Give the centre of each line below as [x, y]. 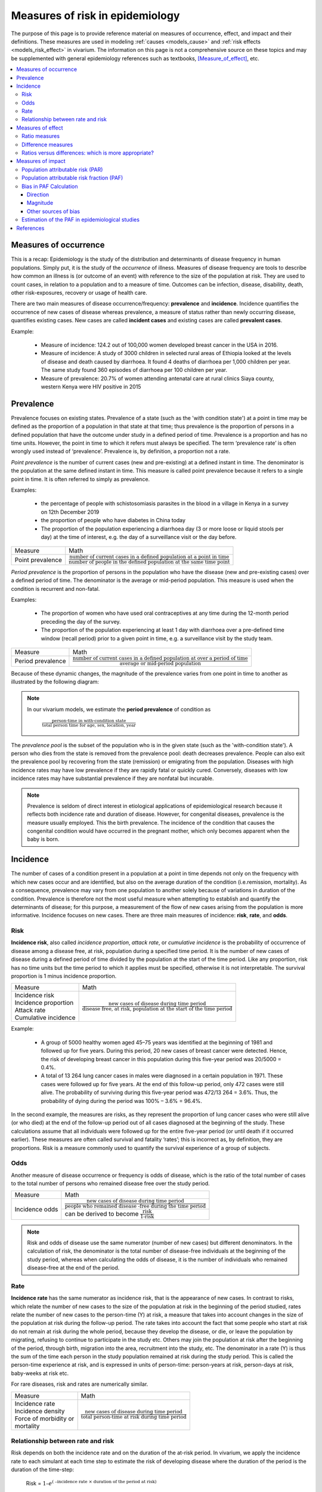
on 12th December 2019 [70, 512]
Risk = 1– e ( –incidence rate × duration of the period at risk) [91, 1483]
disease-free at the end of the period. [73, 1268]
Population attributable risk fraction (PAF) [72, 178]
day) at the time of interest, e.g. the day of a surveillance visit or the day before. [139, 537]
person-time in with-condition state [89, 721]
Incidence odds [36, 1209]
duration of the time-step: [43, 1470]
